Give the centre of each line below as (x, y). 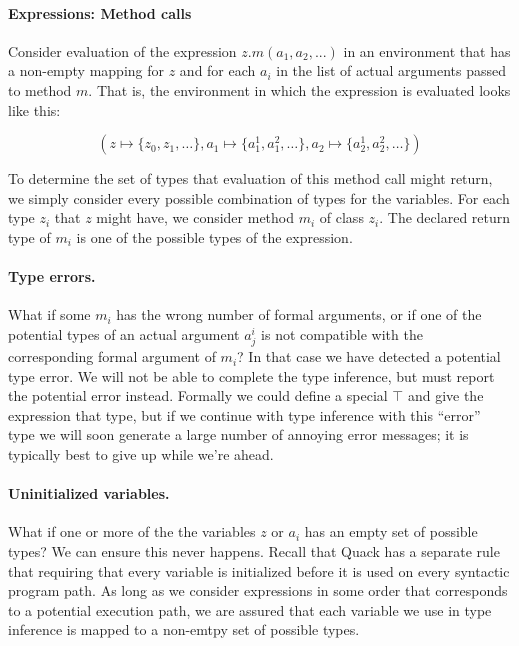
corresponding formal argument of (112, 356)
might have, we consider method (195, 217)
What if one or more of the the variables (132, 531)
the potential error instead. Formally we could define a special (198, 395)
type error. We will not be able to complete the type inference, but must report (251, 375)
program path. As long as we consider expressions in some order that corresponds (258, 590)
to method (40, 89)
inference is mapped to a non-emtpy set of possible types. (184, 629)
